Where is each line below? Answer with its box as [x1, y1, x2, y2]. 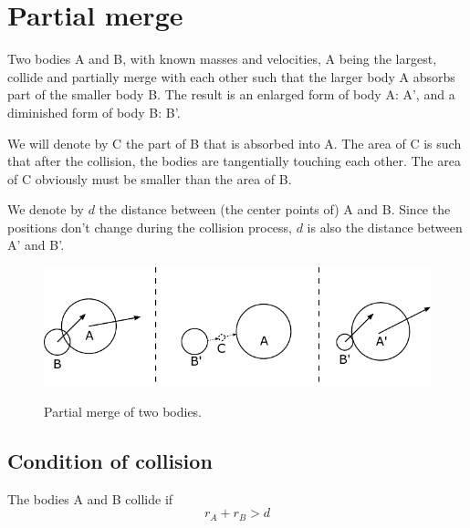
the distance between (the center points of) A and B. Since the [99, 200, 451, 219]
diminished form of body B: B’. [7, 102, 181, 121]
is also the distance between [307, 217, 463, 236]
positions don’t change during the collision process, [7, 217, 292, 236]
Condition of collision [7, 446, 213, 474]
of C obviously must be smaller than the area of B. [7, 169, 292, 188]
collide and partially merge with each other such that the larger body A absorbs [7, 67, 455, 86]
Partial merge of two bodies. [44, 401, 203, 420]
